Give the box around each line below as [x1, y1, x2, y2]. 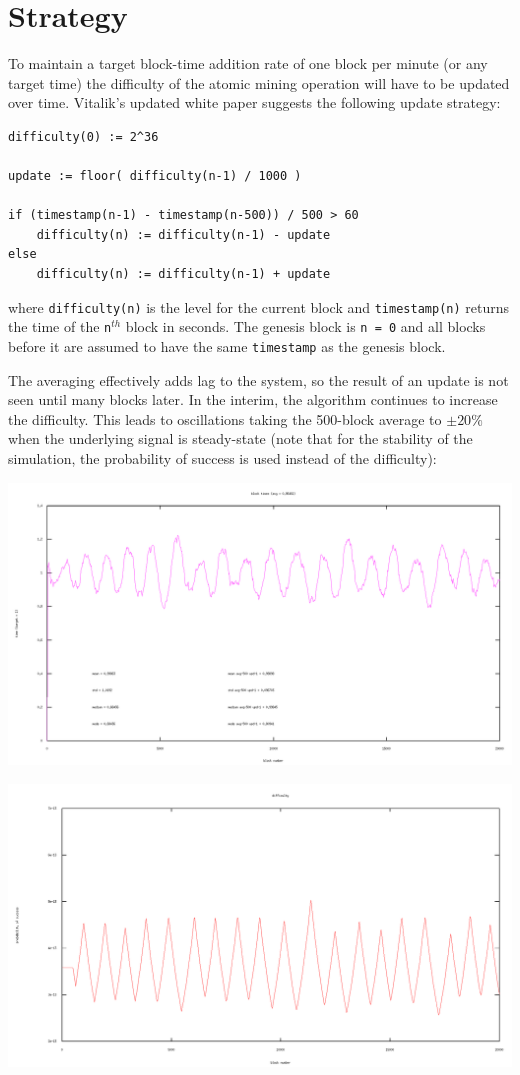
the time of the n [8, 316, 112, 337]
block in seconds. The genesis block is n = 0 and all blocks [125, 316, 486, 337]
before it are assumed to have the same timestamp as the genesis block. [8, 335, 446, 356]
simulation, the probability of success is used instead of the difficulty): [8, 448, 437, 468]
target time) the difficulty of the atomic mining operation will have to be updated [8, 72, 510, 93]
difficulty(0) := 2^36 [8, 129, 159, 144]
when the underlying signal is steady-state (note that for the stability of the [8, 428, 473, 449]
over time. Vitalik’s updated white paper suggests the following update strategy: [8, 92, 501, 113]
